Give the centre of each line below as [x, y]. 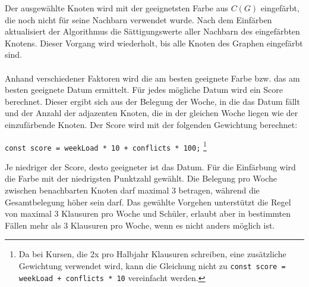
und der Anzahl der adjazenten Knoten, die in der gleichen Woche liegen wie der [152, 113]
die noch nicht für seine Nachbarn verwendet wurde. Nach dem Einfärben [138, 19]
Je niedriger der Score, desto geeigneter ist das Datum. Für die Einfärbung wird [150, 166]
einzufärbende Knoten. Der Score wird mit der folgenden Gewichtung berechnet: [151, 124]
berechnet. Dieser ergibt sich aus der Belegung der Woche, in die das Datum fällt [152, 101]
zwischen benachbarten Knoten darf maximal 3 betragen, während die [132, 190]
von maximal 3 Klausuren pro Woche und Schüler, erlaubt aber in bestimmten [148, 213]
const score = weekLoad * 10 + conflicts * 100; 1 [106, 146]
